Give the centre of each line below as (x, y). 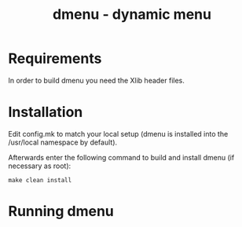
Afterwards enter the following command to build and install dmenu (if (121, 157)
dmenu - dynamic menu (132, 15)
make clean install (40, 180)
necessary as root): (40, 166)
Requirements (55, 59)
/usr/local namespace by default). (63, 142)
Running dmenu (61, 212)
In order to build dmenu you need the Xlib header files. (96, 80)
